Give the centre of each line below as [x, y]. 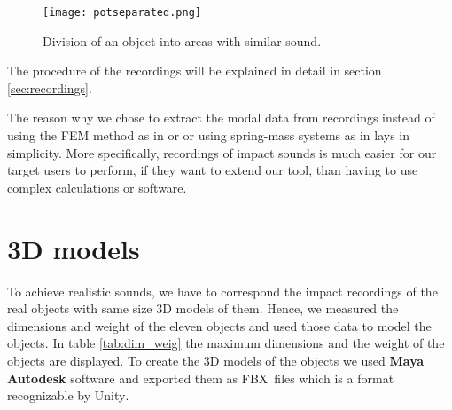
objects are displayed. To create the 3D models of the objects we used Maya [216, 360]
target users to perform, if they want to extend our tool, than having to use [213, 170]
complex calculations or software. [97, 187]
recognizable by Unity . [68, 395]
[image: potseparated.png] [122, 12]
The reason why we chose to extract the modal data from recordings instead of [221, 118]
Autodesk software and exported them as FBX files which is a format [201, 378]
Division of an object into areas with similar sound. [182, 40]
